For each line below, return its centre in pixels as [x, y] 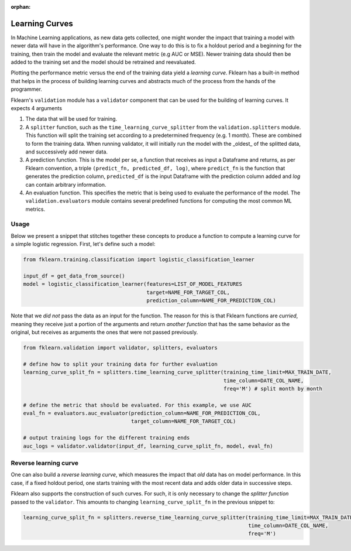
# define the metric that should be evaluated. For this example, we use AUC [137, 405]
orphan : [21, 7]
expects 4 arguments [37, 108]
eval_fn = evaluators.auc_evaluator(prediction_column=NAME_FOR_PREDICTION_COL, [142, 413]
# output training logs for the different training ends [106, 438]
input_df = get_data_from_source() [74, 276]
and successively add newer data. [67, 152]
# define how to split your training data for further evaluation [120, 364]
